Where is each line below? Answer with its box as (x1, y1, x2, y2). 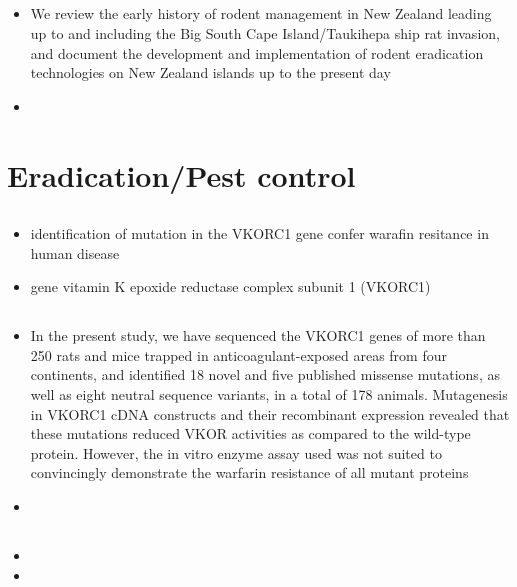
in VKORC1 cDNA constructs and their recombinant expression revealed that (30, 403, 510, 424)
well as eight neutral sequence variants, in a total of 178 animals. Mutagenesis (30, 384, 508, 405)
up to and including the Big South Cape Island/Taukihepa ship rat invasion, (30, 22, 500, 43)
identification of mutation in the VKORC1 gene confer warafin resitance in (30, 223, 489, 244)
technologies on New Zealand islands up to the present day (30, 62, 391, 83)
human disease (30, 242, 120, 263)
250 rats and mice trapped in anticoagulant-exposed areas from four (30, 344, 447, 365)
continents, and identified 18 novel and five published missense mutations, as (30, 364, 500, 385)
